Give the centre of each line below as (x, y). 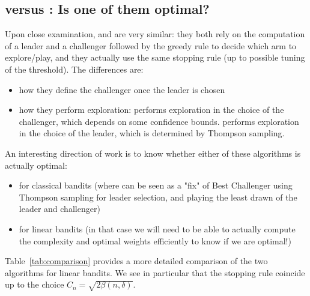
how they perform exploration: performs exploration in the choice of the (151, 110)
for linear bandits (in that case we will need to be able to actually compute (157, 228)
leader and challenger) (59, 209)
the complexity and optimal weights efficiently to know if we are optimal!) (155, 240)
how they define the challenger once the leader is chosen (122, 89)
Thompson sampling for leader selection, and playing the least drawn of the (158, 197)
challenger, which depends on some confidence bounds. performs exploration (159, 121)
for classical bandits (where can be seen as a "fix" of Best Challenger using (156, 185)
